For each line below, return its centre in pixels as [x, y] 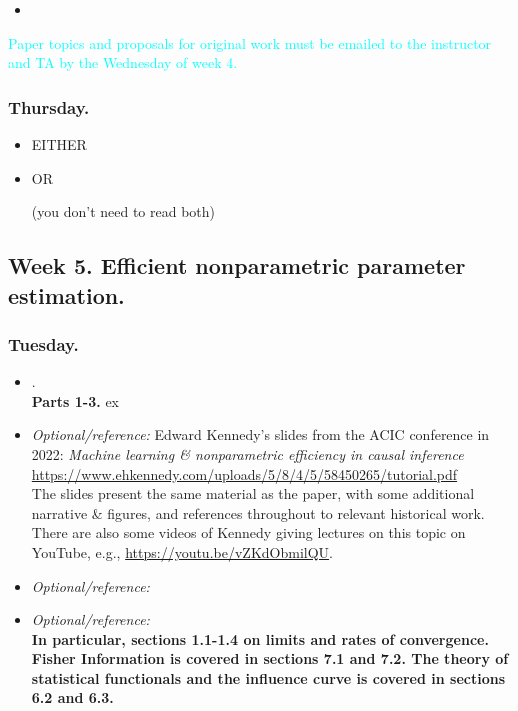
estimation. [66, 294]
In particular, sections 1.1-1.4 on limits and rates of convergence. [260, 638]
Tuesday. [43, 343]
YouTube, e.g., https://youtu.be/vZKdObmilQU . [182, 551]
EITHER [59, 144]
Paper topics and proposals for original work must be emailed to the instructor [250, 42]
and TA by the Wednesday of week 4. [123, 62]
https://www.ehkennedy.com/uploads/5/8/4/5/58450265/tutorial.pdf [244, 473]
